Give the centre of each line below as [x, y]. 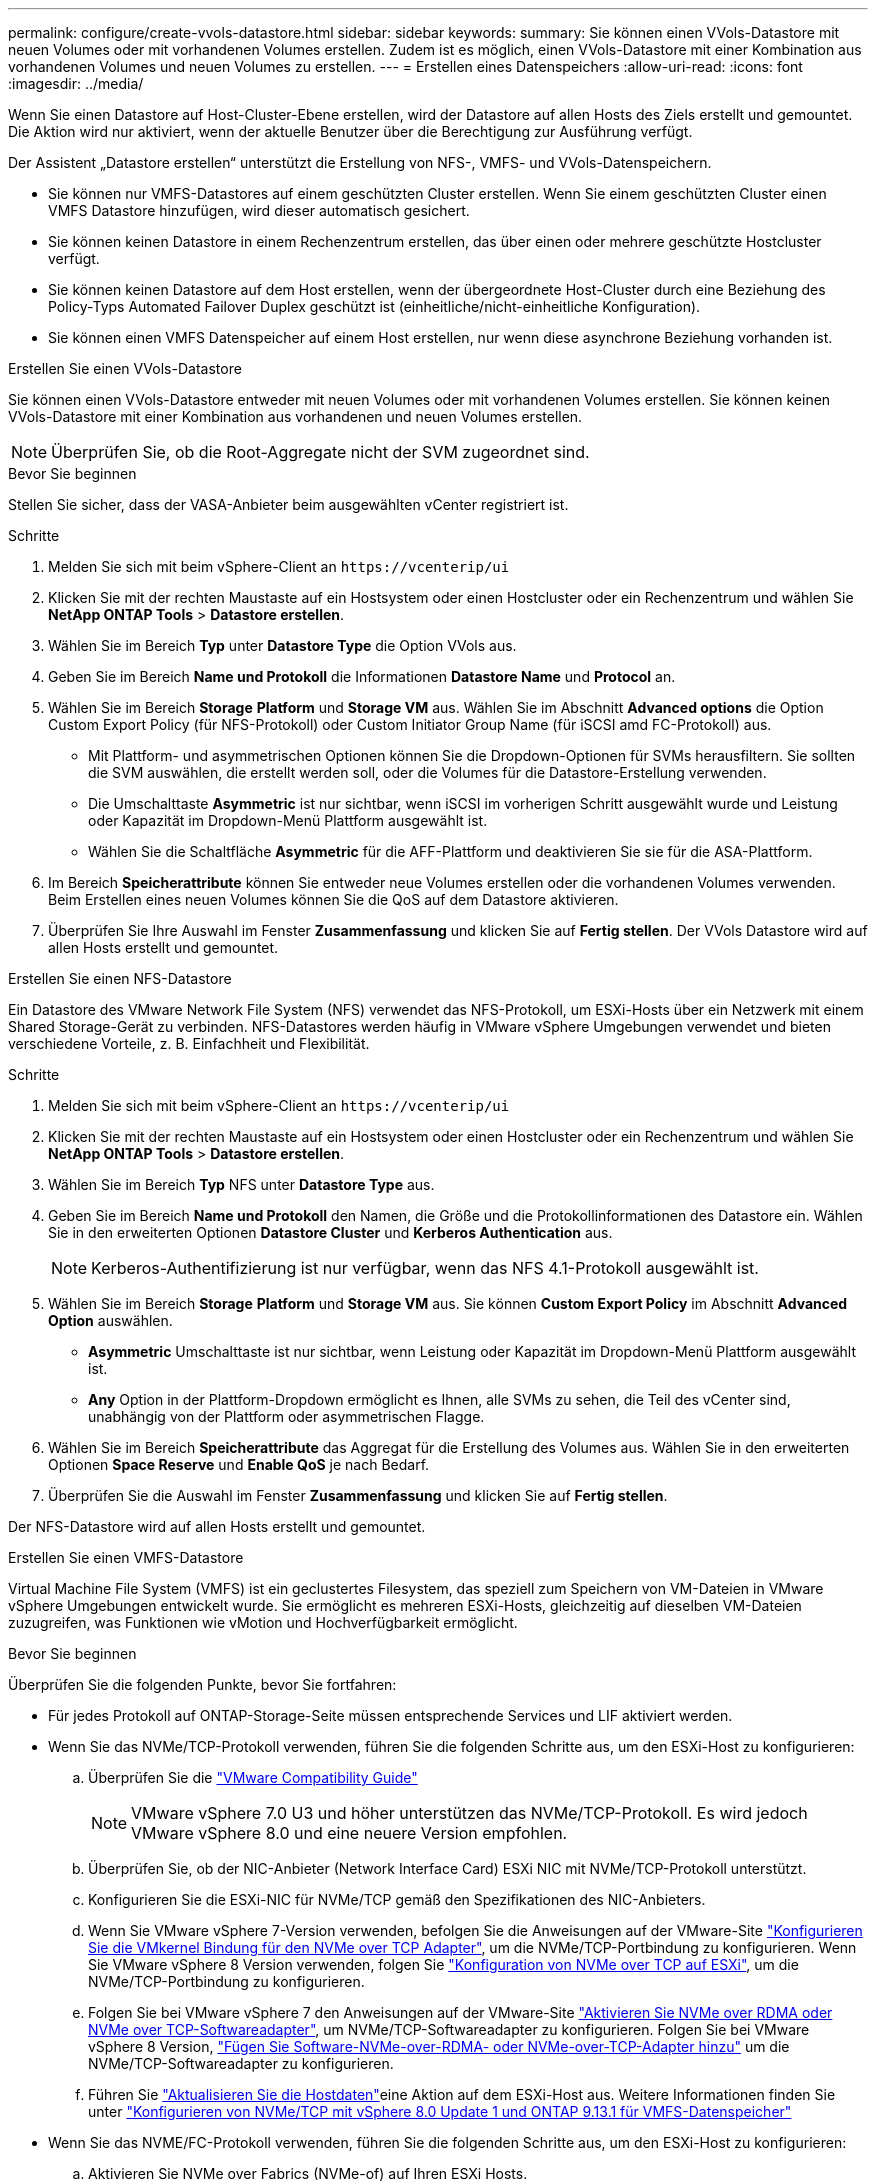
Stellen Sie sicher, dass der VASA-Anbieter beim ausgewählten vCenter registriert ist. [288, 504]
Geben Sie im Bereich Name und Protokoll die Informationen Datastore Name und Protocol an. [362, 676]
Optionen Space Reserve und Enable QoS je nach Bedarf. [239, 1464]
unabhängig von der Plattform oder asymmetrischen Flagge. [286, 1416]
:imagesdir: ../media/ [76, 83]
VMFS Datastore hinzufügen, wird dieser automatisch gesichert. [259, 210]
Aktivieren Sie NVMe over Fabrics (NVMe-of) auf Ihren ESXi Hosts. [308, 2173]
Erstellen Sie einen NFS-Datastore [120, 978]
